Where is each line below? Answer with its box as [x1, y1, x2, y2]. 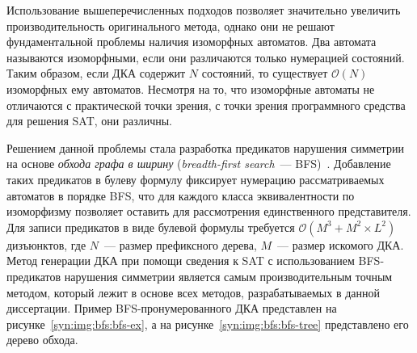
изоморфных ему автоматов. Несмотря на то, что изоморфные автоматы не [6, 80, 375, 97]
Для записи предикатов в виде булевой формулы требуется [6, 218, 295, 235]
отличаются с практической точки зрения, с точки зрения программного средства [6, 96, 406, 113]
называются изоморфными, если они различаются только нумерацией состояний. [6, 48, 405, 65]
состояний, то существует [201, 65, 328, 82]
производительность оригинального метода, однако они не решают [6, 17, 335, 34]
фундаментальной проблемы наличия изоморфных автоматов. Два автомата [6, 33, 377, 50]
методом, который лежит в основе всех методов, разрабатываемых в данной [6, 284, 380, 300]
